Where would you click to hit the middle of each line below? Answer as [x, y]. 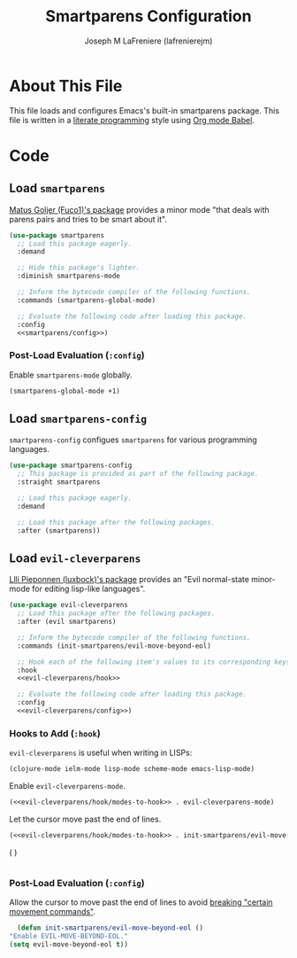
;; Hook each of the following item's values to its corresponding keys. [156, 662]
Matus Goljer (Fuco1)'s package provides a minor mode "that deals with [139, 209]
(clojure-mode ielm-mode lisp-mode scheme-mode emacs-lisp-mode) [132, 769]
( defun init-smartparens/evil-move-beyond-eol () [110, 928]
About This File [66, 86]
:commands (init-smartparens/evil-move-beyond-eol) [114, 646]
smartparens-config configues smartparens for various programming [133, 440]
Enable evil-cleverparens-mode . [68, 786]
